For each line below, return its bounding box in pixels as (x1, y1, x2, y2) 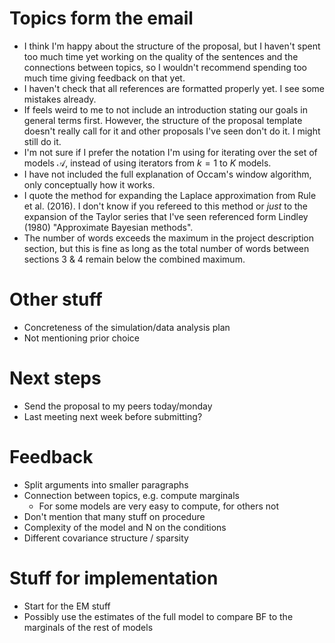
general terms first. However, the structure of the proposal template (23, 114, 303, 126)
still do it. (23, 135, 62, 147)
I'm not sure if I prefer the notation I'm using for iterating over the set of (23, 146, 318, 158)
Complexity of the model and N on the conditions (23, 521, 227, 533)
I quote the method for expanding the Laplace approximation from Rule (23, 189, 317, 201)
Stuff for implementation (9, 567, 219, 589)
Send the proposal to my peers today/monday (23, 400, 213, 412)
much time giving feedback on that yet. (23, 72, 186, 84)
